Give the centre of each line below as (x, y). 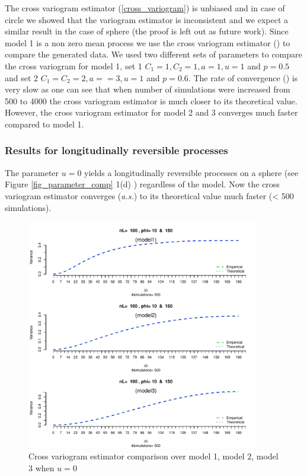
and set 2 (22, 77)
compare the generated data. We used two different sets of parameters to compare (153, 54)
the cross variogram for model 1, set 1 (73, 66)
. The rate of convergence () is (243, 77)
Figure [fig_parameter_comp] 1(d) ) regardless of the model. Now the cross (142, 184)
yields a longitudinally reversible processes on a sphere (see (191, 172)
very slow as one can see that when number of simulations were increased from (148, 89)
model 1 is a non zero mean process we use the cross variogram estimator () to (148, 42)
